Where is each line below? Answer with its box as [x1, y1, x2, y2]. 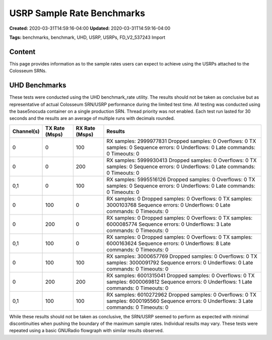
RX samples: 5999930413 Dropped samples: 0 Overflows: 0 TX [106, 157, 257, 164]
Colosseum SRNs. [9, 68, 47, 74]
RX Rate [76, 124, 96, 131]
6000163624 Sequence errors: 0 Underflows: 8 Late [106, 240, 231, 247]
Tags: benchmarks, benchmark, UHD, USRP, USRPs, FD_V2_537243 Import [9, 34, 166, 40]
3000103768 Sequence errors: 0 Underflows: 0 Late [106, 201, 231, 209]
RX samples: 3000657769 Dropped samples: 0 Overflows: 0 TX [106, 252, 258, 259]
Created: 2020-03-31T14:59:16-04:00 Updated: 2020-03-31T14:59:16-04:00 [9, 25, 171, 31]
